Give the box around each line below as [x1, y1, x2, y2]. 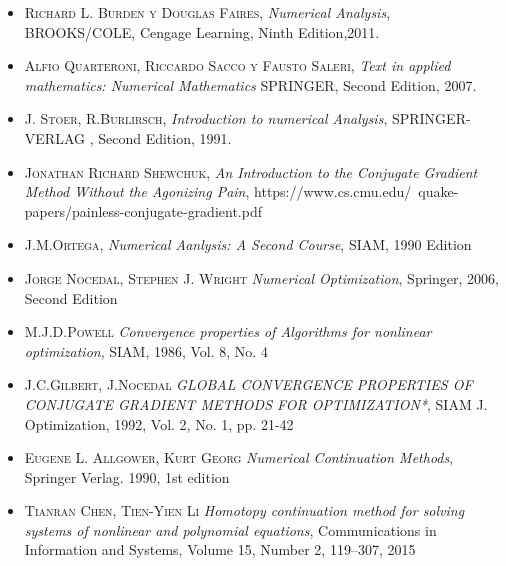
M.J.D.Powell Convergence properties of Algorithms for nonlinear [24, 321, 432, 342]
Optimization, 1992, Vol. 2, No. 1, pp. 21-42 [24, 413, 294, 434]
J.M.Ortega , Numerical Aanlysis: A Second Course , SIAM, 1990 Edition [24, 234, 472, 255]
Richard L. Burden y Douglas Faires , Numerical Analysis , [24, 2, 391, 22]
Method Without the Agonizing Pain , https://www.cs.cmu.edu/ [24, 181, 412, 202]
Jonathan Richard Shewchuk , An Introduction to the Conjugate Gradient [24, 161, 478, 182]
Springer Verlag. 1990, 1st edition [24, 466, 230, 487]
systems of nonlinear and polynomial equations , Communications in [24, 519, 437, 540]
